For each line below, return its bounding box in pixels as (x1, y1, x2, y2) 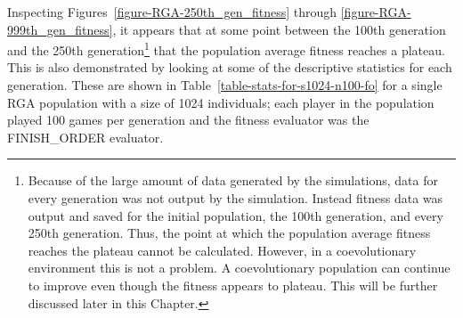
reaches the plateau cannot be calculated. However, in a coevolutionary (28, 241, 417, 259)
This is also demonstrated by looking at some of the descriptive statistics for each (7, 58, 452, 77)
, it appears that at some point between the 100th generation (112, 20, 446, 38)
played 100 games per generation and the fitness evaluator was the (7, 110, 370, 129)
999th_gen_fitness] (7, 20, 113, 38)
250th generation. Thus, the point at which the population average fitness (28, 224, 431, 242)
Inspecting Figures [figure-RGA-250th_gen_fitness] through (7, 3, 337, 20)
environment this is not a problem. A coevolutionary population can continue (28, 258, 451, 277)
